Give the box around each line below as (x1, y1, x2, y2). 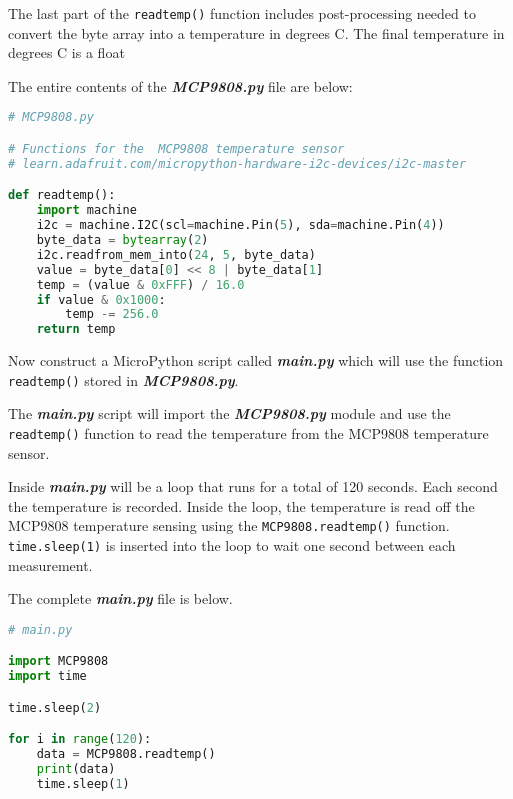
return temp (36, 322, 116, 337)
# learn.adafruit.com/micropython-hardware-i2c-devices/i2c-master (8, 156, 467, 171)
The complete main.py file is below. (8, 588, 233, 609)
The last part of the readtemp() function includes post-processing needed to (8, 3, 476, 23)
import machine (36, 203, 137, 218)
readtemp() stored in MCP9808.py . (8, 369, 239, 390)
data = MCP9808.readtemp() (36, 747, 216, 762)
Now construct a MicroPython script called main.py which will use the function (8, 350, 504, 371)
